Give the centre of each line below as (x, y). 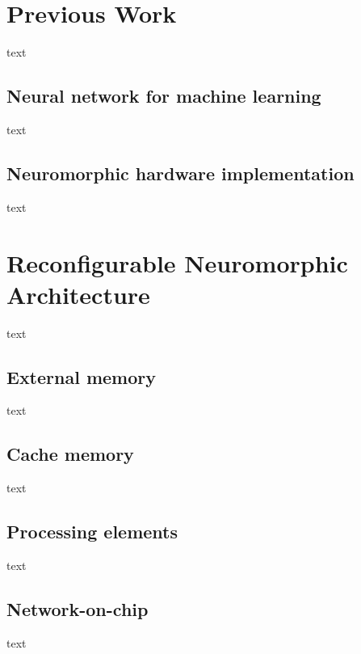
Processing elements (92, 532)
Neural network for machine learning (164, 96)
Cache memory (70, 454)
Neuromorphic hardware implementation (180, 173)
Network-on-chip (78, 609)
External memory (82, 376)
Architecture (78, 294)
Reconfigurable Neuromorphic (177, 262)
